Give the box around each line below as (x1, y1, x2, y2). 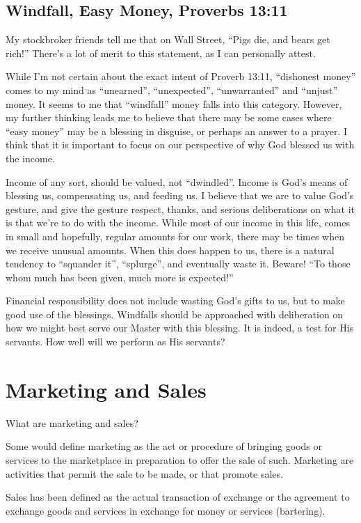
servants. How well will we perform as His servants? (6, 334, 225, 349)
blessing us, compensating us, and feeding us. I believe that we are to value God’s (6, 188, 354, 203)
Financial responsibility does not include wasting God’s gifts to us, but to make (6, 293, 345, 308)
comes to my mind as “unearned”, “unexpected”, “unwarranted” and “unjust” (6, 82, 338, 97)
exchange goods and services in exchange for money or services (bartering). (6, 503, 326, 517)
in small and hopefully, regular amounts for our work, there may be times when (6, 228, 344, 243)
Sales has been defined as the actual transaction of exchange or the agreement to (6, 490, 350, 504)
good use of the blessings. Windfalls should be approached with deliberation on (6, 306, 344, 321)
